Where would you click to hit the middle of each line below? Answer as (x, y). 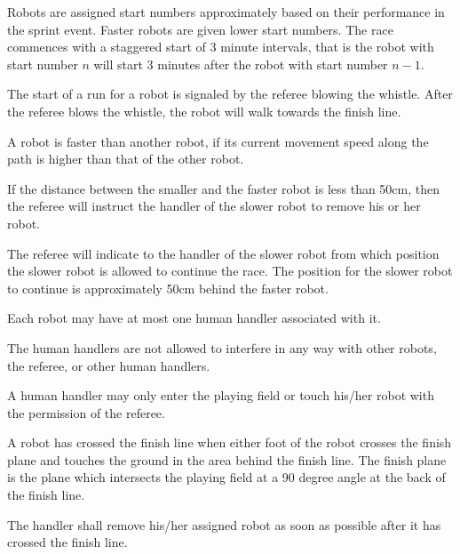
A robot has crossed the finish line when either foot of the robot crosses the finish (230, 442)
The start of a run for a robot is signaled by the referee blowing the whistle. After (230, 94)
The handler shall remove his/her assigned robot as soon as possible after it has (224, 524)
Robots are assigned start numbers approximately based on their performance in (226, 12)
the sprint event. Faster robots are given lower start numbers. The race (200, 29)
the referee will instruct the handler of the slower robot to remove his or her (214, 206)
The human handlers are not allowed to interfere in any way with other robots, (222, 347)
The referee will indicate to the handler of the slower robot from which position (223, 253)
